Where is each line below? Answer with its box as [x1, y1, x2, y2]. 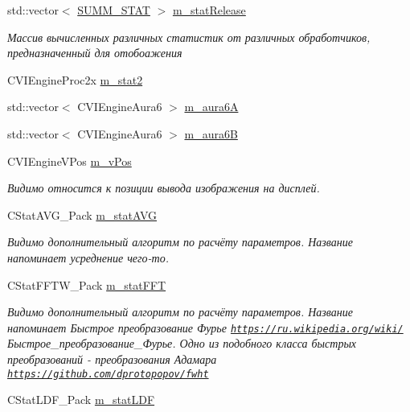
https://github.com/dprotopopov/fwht [7, 368, 209, 380]
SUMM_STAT [77, 2, 150, 18]
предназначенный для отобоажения [7, 44, 182, 61]
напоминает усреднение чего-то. [7, 249, 169, 266]
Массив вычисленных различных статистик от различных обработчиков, [7, 28, 371, 45]
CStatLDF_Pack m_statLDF [7, 391, 155, 408]
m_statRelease [172, 2, 246, 18]
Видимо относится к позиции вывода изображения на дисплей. [7, 179, 320, 196]
